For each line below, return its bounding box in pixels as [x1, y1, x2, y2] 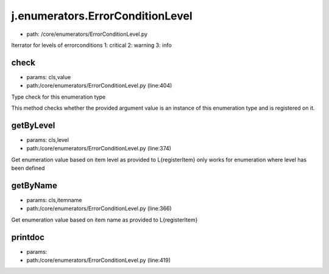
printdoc [11, 232, 45, 242]
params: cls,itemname [26, 197, 82, 203]
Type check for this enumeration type [11, 93, 106, 100]
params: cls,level [26, 136, 69, 143]
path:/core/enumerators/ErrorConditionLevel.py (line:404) [26, 82, 172, 90]
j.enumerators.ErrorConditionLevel [11, 9, 193, 23]
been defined [11, 164, 45, 172]
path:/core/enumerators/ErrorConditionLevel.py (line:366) [26, 205, 172, 213]
